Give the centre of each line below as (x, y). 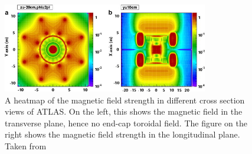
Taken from (26, 145)
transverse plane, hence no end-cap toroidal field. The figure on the (126, 123)
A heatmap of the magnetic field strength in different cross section (125, 100)
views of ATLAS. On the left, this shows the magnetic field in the (124, 111)
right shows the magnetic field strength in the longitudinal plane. (122, 134)
